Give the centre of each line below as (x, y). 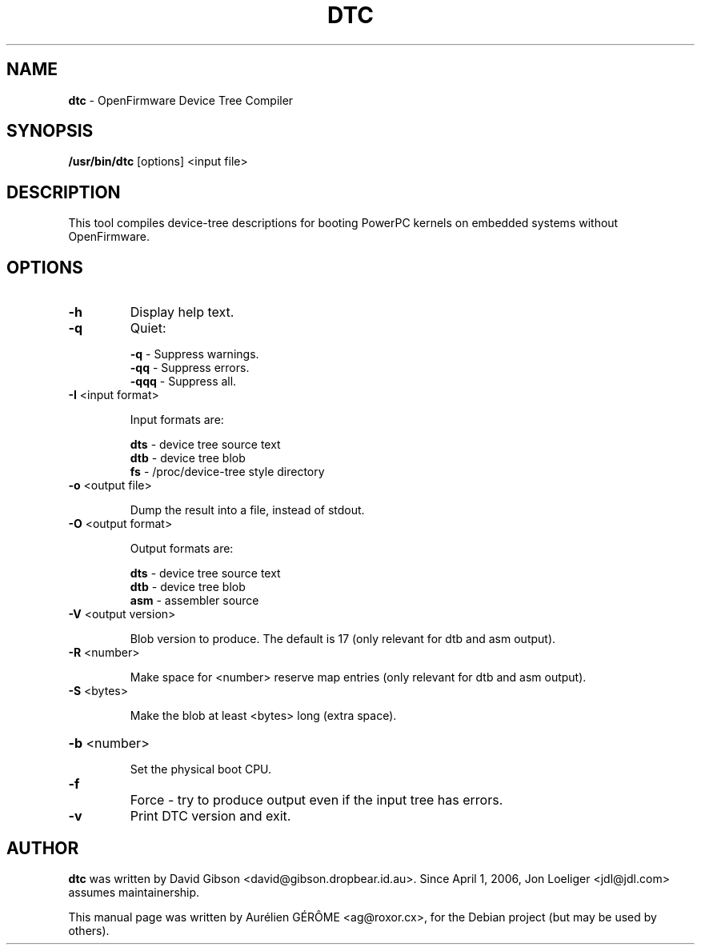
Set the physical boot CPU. (201, 769)
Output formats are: (182, 549)
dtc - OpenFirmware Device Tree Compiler (181, 100)
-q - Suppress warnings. (194, 354)
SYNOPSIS (50, 131)
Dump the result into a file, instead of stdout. (247, 510)
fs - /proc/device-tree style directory (227, 472)
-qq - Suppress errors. (190, 368)
